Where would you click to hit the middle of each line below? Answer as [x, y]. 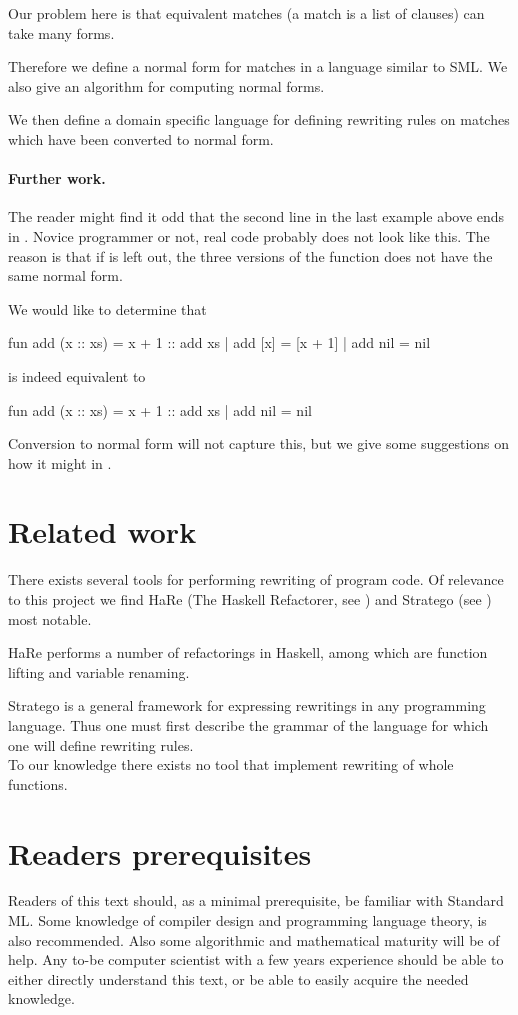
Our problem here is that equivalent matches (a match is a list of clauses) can [246, 13]
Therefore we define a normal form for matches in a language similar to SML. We [258, 66]
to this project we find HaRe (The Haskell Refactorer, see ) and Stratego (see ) [250, 599]
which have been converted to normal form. [141, 138]
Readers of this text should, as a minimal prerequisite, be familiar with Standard [256, 900]
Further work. [57, 178]
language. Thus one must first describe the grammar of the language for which [248, 724]
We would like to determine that [107, 308]
